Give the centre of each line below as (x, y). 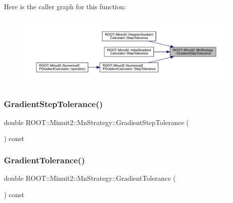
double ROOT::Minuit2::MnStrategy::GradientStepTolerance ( (97, 122)
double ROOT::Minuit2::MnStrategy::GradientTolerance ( (90, 178)
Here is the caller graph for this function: (65, 6)
